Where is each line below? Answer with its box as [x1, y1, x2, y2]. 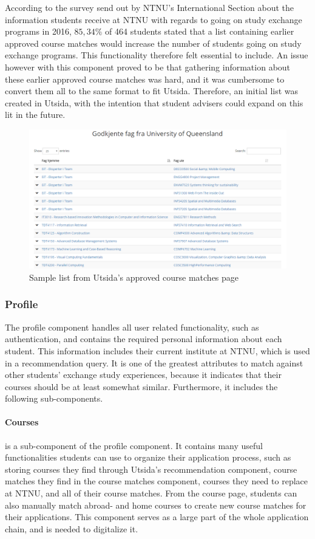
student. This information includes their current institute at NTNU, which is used [5, 344, 310, 357]
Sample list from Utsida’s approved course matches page [29, 270, 239, 283]
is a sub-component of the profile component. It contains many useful [5, 439, 263, 451]
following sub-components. [5, 392, 103, 405]
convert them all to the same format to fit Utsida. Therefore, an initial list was [5, 84, 299, 97]
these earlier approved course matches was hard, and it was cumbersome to [5, 72, 285, 85]
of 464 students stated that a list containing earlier [105, 25, 294, 38]
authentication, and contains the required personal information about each [5, 332, 282, 345]
